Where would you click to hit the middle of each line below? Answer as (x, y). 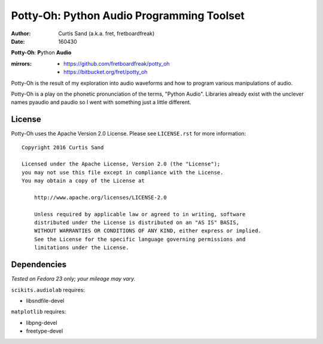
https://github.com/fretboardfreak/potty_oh (117, 63)
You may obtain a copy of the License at (83, 181)
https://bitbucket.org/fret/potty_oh (106, 72)
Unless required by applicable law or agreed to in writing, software (140, 214)
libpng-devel (42, 322)
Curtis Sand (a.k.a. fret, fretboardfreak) (106, 33)
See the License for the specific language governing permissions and (140, 239)
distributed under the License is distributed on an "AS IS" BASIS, (136, 223)
